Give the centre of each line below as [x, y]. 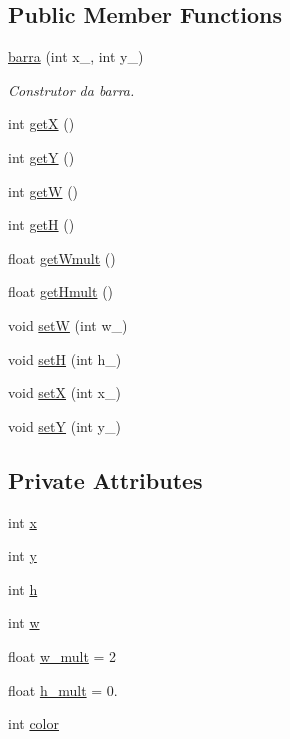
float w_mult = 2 [62, 655]
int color [34, 723]
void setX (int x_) [64, 392]
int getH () [41, 224]
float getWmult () [62, 257]
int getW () [43, 190]
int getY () [41, 156]
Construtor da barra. [71, 89]
